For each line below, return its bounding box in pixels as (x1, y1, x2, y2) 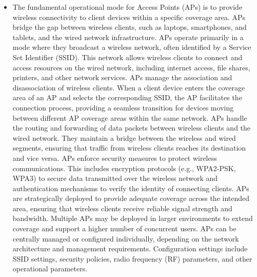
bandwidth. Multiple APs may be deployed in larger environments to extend (12, 213, 253, 224)
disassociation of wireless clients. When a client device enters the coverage (12, 82, 245, 93)
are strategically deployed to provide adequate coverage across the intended (12, 193, 250, 204)
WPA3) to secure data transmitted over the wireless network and (12, 173, 218, 183)
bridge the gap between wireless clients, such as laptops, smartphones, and (12, 22, 247, 32)
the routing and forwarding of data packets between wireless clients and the (12, 122, 251, 133)
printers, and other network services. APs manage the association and (12, 72, 232, 83)
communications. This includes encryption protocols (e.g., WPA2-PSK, (12, 162, 236, 173)
